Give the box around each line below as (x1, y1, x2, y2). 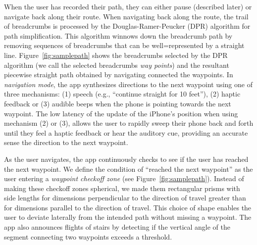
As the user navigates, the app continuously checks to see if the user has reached (4, 153, 249, 164)
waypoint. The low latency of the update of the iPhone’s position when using (4, 108, 238, 118)
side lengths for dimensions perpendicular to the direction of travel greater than (4, 193, 246, 203)
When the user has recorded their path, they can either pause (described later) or (4, 1, 252, 11)
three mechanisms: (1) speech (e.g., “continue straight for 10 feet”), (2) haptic (4, 89, 241, 99)
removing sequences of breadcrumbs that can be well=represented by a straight (4, 40, 245, 50)
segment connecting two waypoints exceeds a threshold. (4, 231, 172, 242)
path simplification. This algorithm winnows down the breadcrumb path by (4, 30, 233, 41)
